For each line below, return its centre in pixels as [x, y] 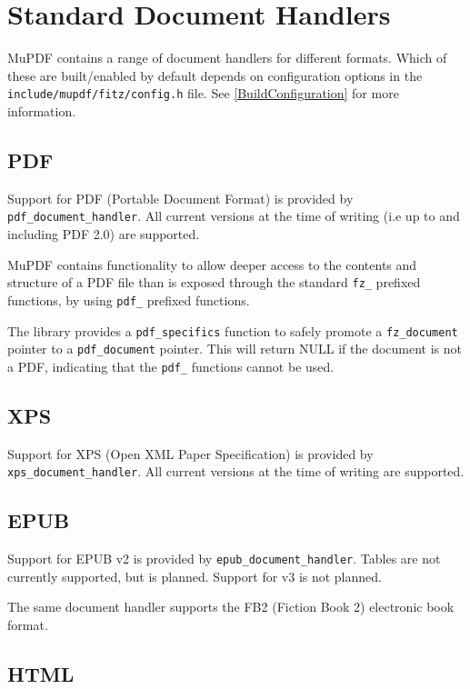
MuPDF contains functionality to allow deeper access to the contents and [212, 264]
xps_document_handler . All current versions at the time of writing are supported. [236, 471]
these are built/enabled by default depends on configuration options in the [215, 75]
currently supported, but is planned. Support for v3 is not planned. [195, 576]
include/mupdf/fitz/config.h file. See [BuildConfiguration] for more [203, 93]
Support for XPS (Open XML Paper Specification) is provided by [190, 453]
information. [42, 110]
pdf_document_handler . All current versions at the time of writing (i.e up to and [234, 216]
